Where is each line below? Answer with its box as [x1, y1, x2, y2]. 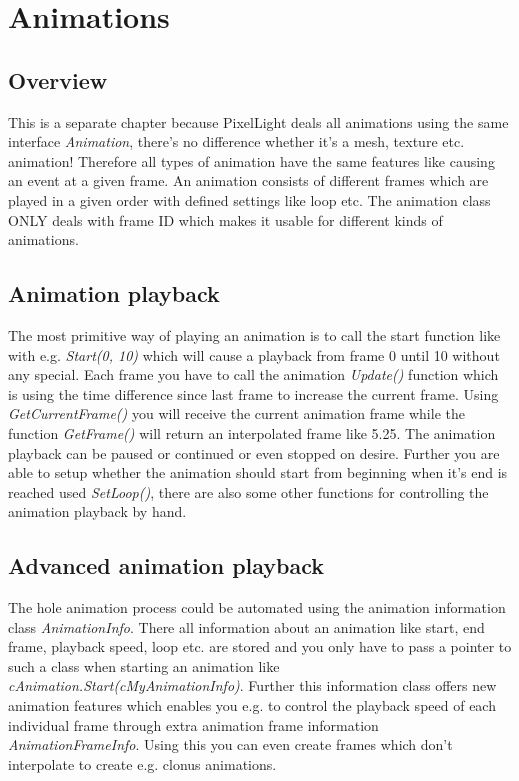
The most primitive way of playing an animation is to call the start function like [8, 324, 501, 345]
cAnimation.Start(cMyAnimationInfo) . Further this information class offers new [8, 675, 497, 696]
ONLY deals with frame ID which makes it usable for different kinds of [8, 209, 443, 230]
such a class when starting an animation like [8, 655, 280, 676]
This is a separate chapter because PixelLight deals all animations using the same [8, 111, 509, 132]
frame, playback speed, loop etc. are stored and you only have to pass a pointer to [8, 636, 512, 657]
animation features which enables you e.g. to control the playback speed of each [8, 695, 496, 716]
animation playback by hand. [8, 501, 187, 522]
